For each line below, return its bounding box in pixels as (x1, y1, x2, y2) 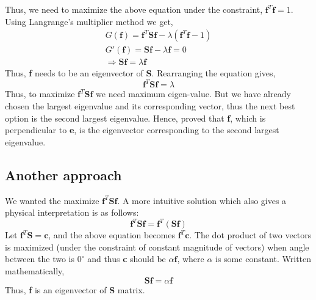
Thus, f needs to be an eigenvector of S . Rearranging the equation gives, (5, 67, 276, 79)
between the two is (5, 252, 74, 265)
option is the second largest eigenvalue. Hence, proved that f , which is (5, 111, 266, 124)
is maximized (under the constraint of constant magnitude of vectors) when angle (5, 240, 309, 253)
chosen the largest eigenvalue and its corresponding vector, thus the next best (5, 99, 295, 112)
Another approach (5, 165, 122, 184)
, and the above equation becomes (48, 229, 176, 241)
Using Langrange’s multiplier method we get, (5, 15, 173, 27)
